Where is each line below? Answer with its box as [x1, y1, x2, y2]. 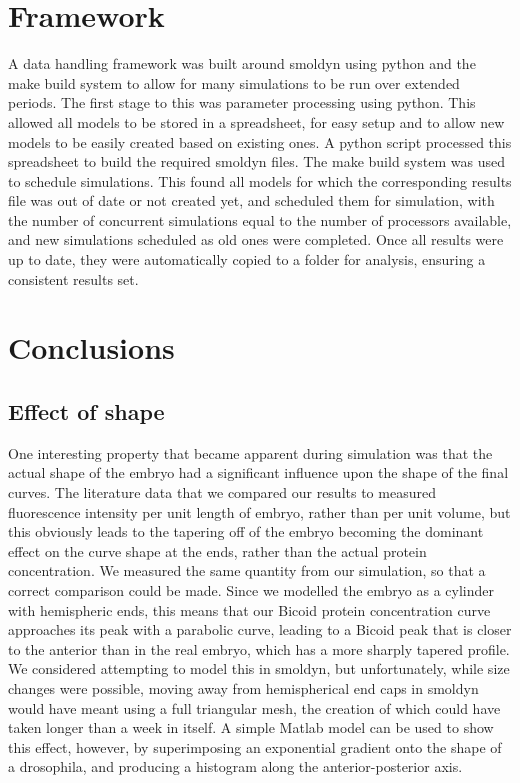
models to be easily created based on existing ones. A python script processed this [8, 131, 512, 152]
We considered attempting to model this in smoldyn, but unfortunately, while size [8, 658, 510, 679]
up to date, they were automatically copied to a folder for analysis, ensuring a [8, 249, 486, 270]
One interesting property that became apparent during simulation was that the [8, 442, 493, 463]
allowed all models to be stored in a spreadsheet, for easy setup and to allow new [8, 111, 505, 132]
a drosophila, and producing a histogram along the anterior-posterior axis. [8, 756, 463, 777]
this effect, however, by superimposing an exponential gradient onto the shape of [8, 736, 502, 757]
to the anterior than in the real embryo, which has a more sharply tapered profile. [8, 638, 510, 659]
